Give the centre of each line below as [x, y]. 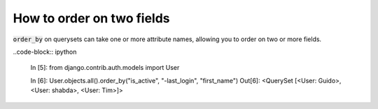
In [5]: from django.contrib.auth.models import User [105, 68]
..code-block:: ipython [45, 52]
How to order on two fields [92, 18]
